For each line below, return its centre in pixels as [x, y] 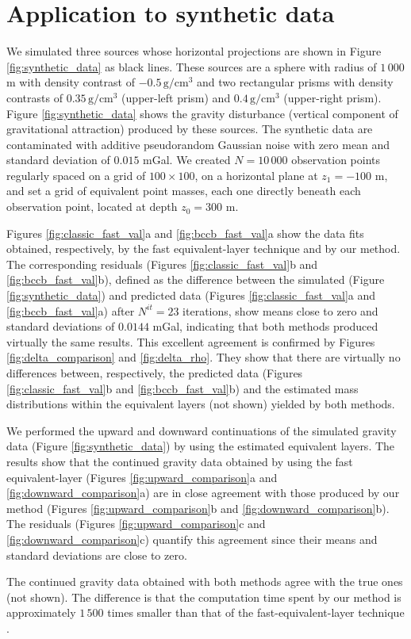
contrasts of [35, 97]
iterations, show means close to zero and [280, 310]
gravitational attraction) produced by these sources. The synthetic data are [190, 129]
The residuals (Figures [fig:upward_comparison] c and [136, 524]
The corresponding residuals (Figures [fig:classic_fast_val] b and [162, 264]
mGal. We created [187, 160]
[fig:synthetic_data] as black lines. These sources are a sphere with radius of [192, 66]
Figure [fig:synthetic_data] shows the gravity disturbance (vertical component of [202, 113]
